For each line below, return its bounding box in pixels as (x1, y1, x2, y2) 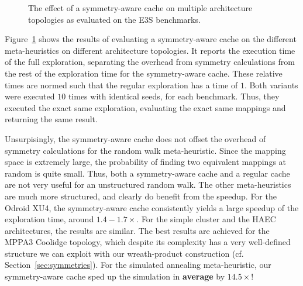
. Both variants (244, 78, 298, 91)
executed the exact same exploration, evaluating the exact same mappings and (5, 101, 286, 113)
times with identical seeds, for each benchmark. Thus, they (68, 90, 280, 102)
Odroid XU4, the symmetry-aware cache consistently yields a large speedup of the (5, 201, 299, 213)
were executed (5, 90, 55, 102)
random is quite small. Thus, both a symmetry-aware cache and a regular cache (5, 167, 290, 179)
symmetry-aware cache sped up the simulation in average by (5, 270, 225, 282)
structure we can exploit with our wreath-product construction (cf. (5, 247, 244, 259)
